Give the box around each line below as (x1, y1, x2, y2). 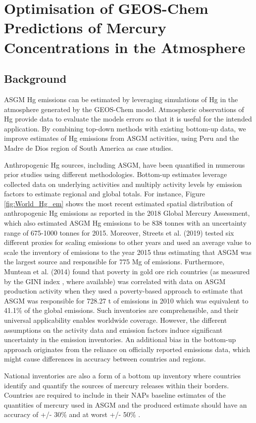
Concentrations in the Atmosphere (4, 37, 246, 57)
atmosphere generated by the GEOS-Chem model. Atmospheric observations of (4, 104, 244, 114)
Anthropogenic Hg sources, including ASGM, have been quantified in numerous (4, 159, 245, 170)
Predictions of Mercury (4, 17, 166, 38)
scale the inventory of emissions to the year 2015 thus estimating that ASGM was (4, 246, 252, 257)
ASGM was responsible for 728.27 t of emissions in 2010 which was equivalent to (4, 295, 249, 305)
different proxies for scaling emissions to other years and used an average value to (4, 237, 251, 247)
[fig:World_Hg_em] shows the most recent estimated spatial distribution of (4, 198, 233, 208)
